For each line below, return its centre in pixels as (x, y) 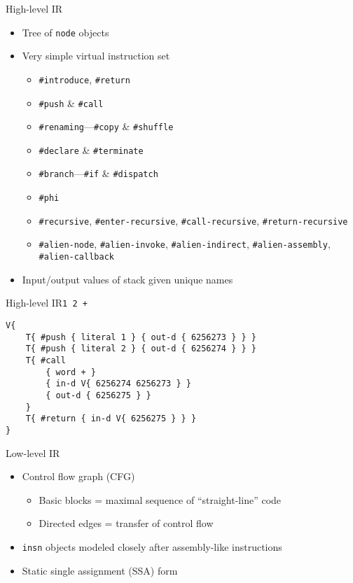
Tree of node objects (65, 32)
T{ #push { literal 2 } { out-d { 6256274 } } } (141, 349)
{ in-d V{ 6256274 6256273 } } (118, 384)
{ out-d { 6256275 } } (98, 395)
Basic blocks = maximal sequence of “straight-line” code (160, 499)
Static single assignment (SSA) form (100, 570)
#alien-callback (76, 257)
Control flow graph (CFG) (78, 476)
